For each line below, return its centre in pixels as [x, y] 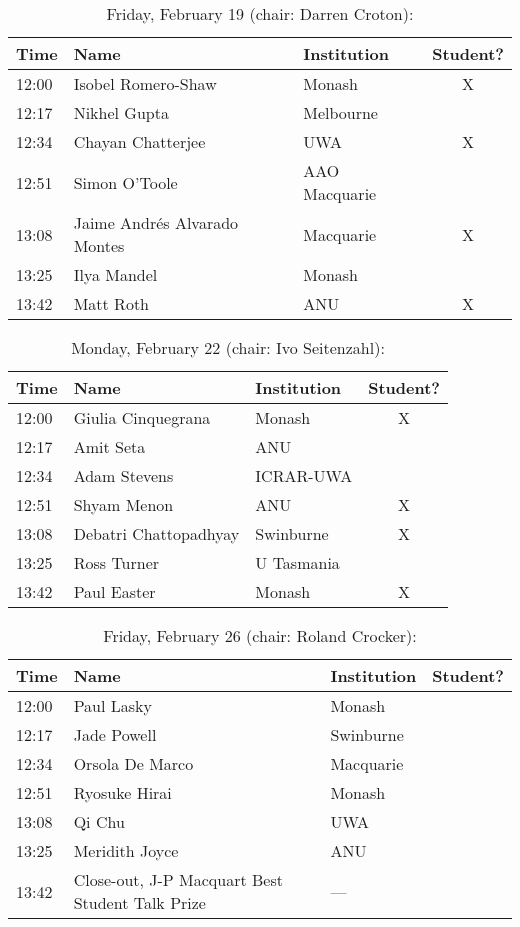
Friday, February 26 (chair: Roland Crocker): [260, 635]
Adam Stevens [123, 475]
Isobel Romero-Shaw [145, 83]
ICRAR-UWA [304, 475]
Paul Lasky [112, 705]
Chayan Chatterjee [139, 141]
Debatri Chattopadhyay [156, 533]
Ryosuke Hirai [122, 792]
